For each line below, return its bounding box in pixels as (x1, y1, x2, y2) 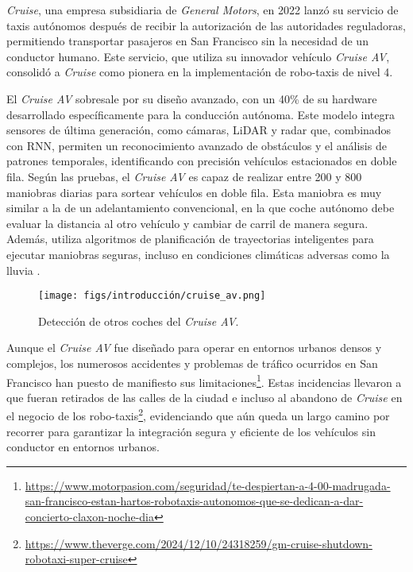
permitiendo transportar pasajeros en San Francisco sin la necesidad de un (6, 33, 369, 49)
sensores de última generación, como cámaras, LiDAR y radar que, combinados (6, 122, 392, 138)
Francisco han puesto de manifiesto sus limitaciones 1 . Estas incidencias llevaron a (6, 371, 402, 390)
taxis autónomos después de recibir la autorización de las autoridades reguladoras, (6, 17, 406, 33)
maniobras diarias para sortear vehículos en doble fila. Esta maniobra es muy (6, 184, 382, 200)
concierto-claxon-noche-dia (25, 508, 155, 524)
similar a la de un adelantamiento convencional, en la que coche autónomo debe (6, 199, 395, 216)
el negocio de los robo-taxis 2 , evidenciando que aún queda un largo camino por (6, 405, 390, 424)
